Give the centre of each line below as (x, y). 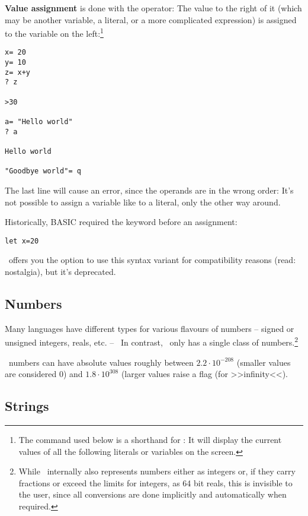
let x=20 (22, 241)
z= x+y (17, 72)
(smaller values (264, 362)
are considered (31, 374)
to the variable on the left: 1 (54, 32)
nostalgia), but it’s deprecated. (60, 271)
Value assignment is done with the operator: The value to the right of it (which (153, 8)
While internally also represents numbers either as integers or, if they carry (157, 471)
